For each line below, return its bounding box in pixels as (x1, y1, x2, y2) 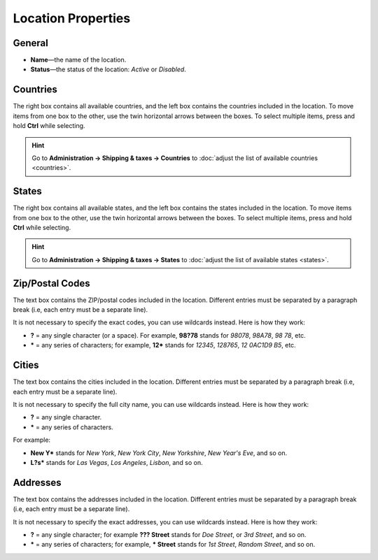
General (13, 37, 49, 49)
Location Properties (13, 10, 131, 26)
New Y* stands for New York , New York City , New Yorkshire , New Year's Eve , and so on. (30, 448, 288, 457)
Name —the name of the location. (30, 56, 127, 64)
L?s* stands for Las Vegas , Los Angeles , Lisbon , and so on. (30, 458, 203, 466)
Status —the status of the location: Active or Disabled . (30, 65, 187, 73)
